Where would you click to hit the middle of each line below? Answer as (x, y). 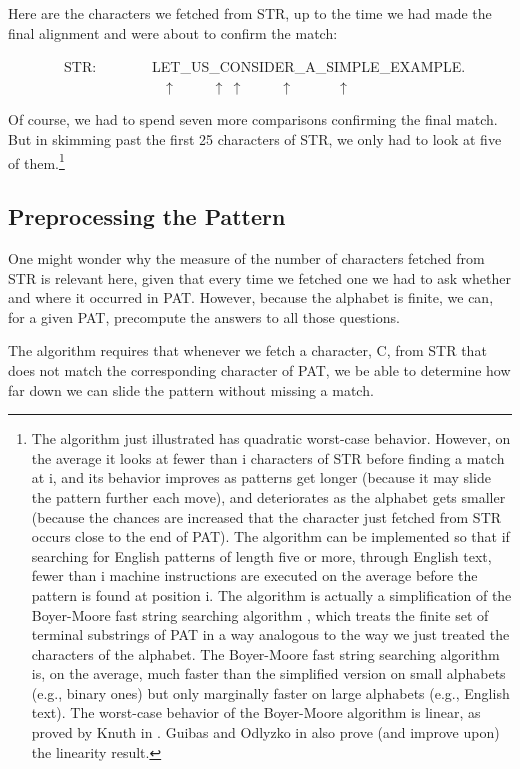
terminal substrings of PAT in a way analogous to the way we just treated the (270, 634)
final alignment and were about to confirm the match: (173, 32)
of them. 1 (36, 161)
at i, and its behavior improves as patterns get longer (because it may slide (261, 477)
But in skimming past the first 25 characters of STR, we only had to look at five (255, 138)
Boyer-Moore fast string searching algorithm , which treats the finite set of (260, 614)
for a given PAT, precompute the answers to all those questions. (204, 316)
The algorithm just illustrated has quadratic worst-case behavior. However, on (271, 438)
